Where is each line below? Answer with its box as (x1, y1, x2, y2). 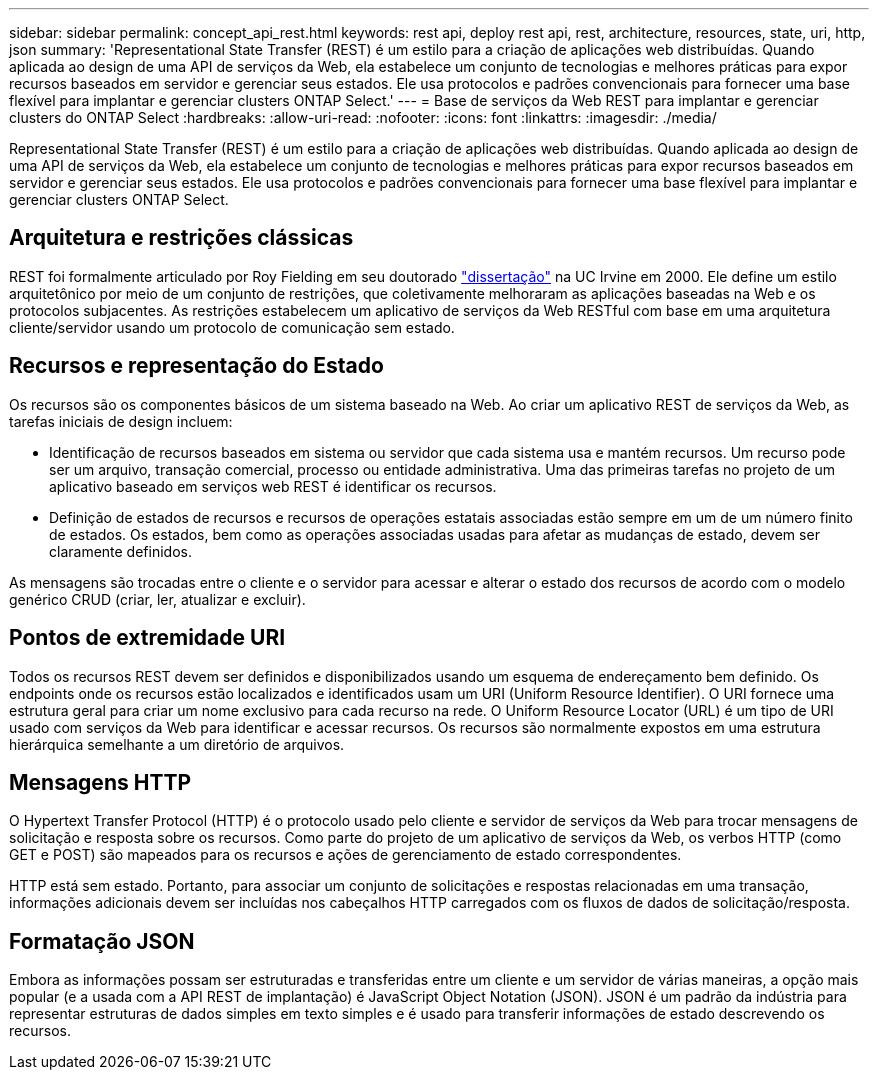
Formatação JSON (9, 928, 195, 954)
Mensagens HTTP (9, 769, 192, 795)
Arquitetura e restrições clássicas (9, 225, 354, 251)
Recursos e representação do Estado (9, 353, 384, 379)
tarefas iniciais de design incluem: (9, 412, 233, 430)
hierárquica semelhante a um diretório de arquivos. (9, 735, 345, 753)
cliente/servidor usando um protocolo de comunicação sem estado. (9, 318, 455, 336)
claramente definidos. (49, 542, 192, 560)
